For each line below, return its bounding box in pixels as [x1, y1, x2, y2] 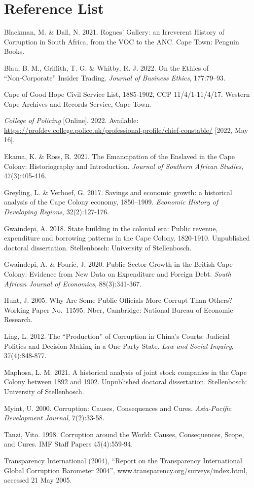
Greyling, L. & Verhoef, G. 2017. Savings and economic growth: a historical [4, 187, 232, 197]
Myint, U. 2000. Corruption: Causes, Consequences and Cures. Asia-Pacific [4, 403, 232, 413]
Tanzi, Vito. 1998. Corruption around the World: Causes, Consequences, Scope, [4, 429, 244, 439]
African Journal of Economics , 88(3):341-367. [4, 278, 142, 288]
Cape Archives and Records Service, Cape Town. [4, 98, 151, 109]
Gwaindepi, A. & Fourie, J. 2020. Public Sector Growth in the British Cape [4, 259, 233, 269]
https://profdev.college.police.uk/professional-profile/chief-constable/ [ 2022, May [4, 124, 248, 135]
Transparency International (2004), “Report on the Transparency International [4, 455, 242, 465]
